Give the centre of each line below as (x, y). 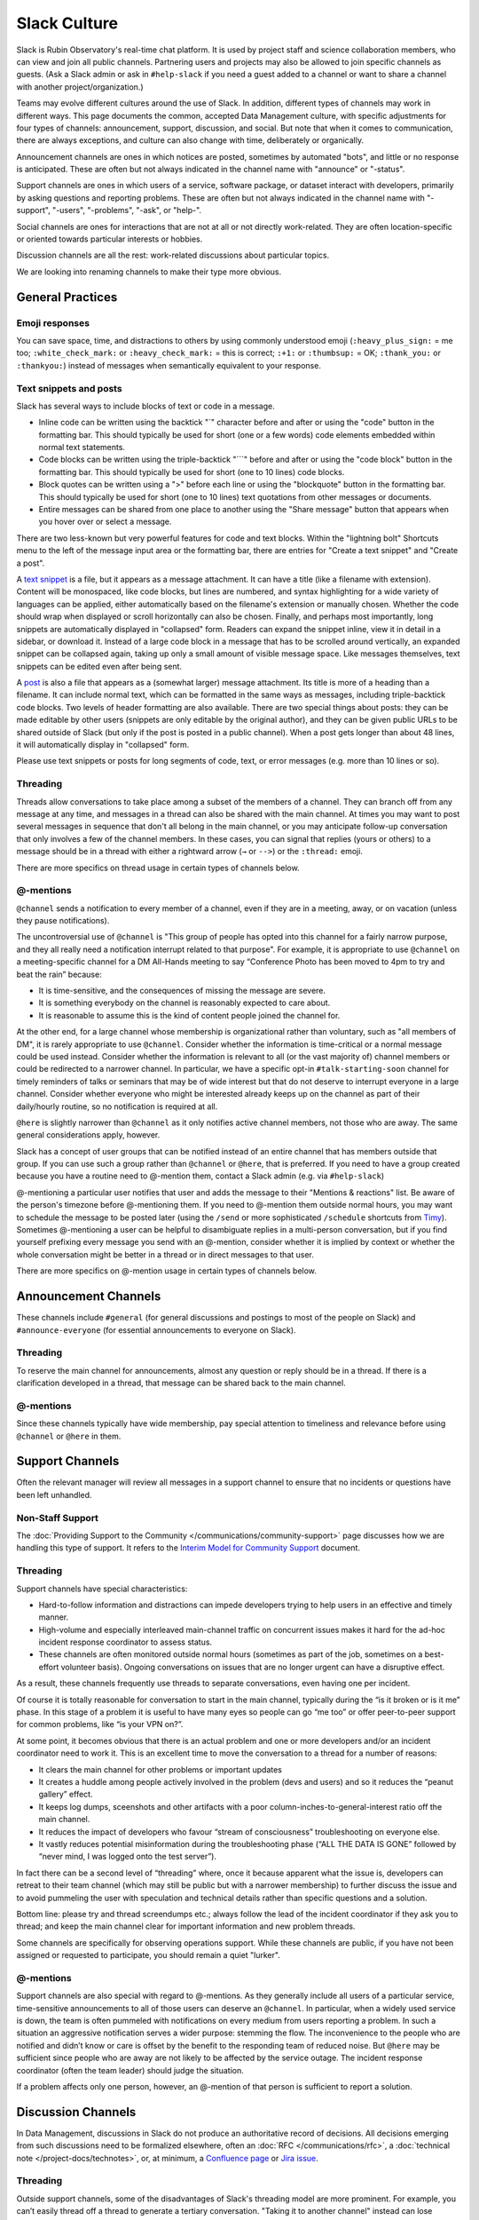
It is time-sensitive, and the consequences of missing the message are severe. (182, 991)
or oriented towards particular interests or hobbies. (110, 239)
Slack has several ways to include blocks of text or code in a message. (145, 406)
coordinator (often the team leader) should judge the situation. (130, 2070)
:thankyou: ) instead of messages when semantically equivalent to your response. (169, 365)
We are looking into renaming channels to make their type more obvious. (149, 272)
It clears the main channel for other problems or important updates (161, 1769)
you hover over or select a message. (105, 522)
